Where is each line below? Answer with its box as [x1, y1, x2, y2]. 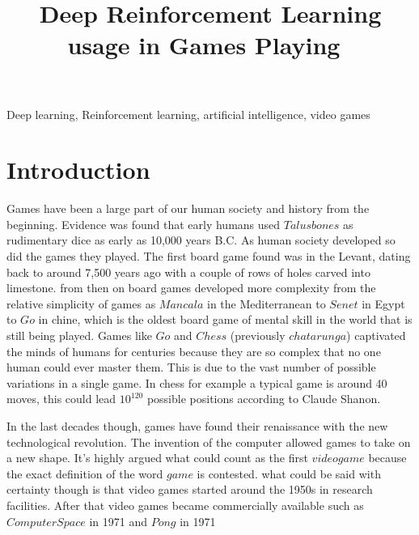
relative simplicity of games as [6, 295, 156, 312]
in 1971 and [89, 512, 147, 529]
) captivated [346, 327, 406, 344]
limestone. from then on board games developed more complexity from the [6, 279, 376, 296]
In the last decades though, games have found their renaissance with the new [6, 418, 388, 434]
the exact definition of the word [6, 465, 163, 482]
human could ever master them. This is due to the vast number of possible [6, 359, 376, 376]
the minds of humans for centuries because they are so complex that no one [6, 342, 381, 359]
